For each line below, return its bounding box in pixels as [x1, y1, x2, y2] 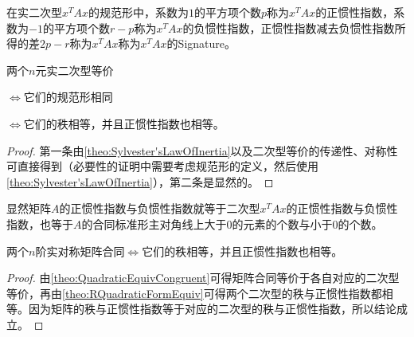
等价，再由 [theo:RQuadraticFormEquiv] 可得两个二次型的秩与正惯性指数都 [6, 284, 382, 301]
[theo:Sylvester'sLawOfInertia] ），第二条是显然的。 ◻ [6, 173, 274, 190]
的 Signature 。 [166, 35, 236, 52]
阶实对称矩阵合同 [35, 242, 125, 259]
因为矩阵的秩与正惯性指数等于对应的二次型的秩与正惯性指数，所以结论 [28, 300, 396, 317]
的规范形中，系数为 [88, 4, 189, 20]
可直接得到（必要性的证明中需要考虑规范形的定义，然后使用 [6, 158, 318, 174]
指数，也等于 [6, 215, 73, 232]
